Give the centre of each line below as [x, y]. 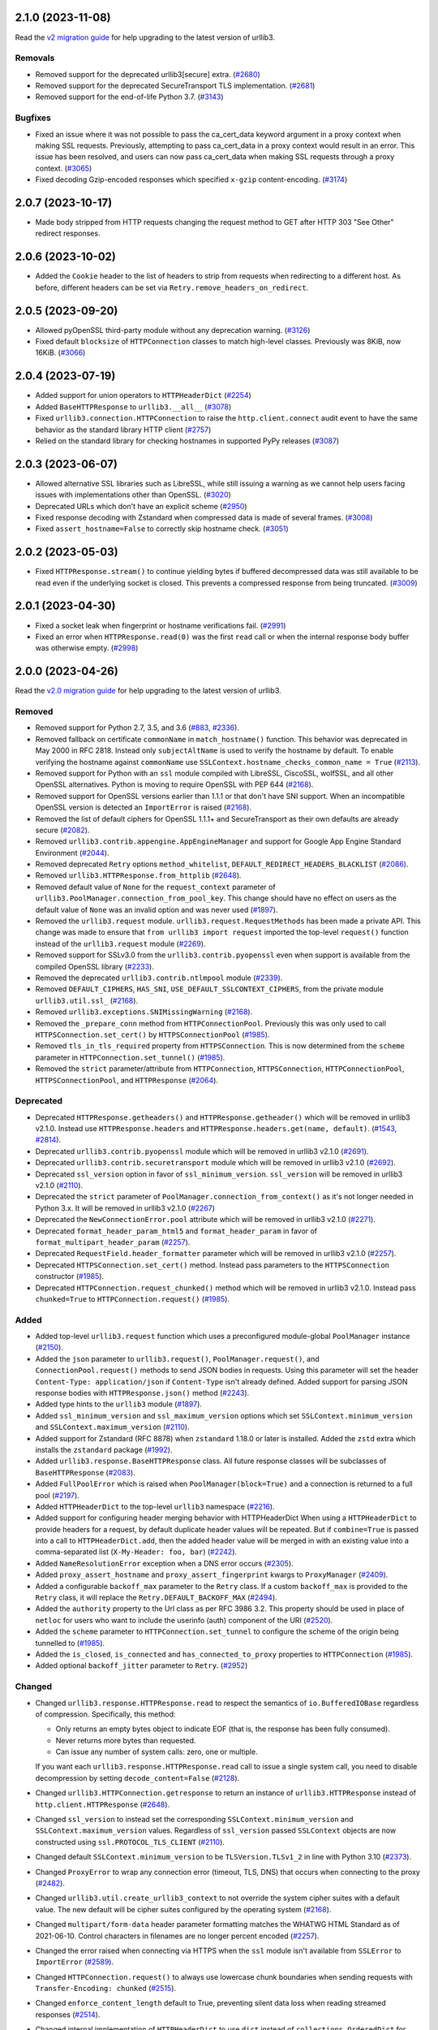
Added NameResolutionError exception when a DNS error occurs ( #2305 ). [164, 1563]
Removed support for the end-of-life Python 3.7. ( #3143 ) [129, 97]
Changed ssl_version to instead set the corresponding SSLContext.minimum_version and [194, 1820]
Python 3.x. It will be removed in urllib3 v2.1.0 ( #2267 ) [125, 1208]
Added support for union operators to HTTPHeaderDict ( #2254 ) [143, 395]
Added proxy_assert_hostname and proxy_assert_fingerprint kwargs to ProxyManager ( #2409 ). [212, 1574]
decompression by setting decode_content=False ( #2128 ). [137, 1777]
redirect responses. [68, 233]
